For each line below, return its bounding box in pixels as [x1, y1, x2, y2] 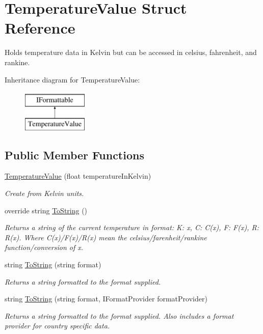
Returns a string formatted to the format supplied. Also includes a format [5, 310, 234, 321]
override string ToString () [5, 205, 88, 215]
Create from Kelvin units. [5, 188, 84, 199]
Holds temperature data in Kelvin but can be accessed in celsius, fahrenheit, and [5, 47, 257, 58]
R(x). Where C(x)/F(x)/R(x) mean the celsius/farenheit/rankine [5, 232, 207, 242]
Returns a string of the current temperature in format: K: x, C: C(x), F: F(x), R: [5, 222, 259, 233]
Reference [5, 17, 75, 38]
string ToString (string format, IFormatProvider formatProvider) [5, 293, 207, 304]
